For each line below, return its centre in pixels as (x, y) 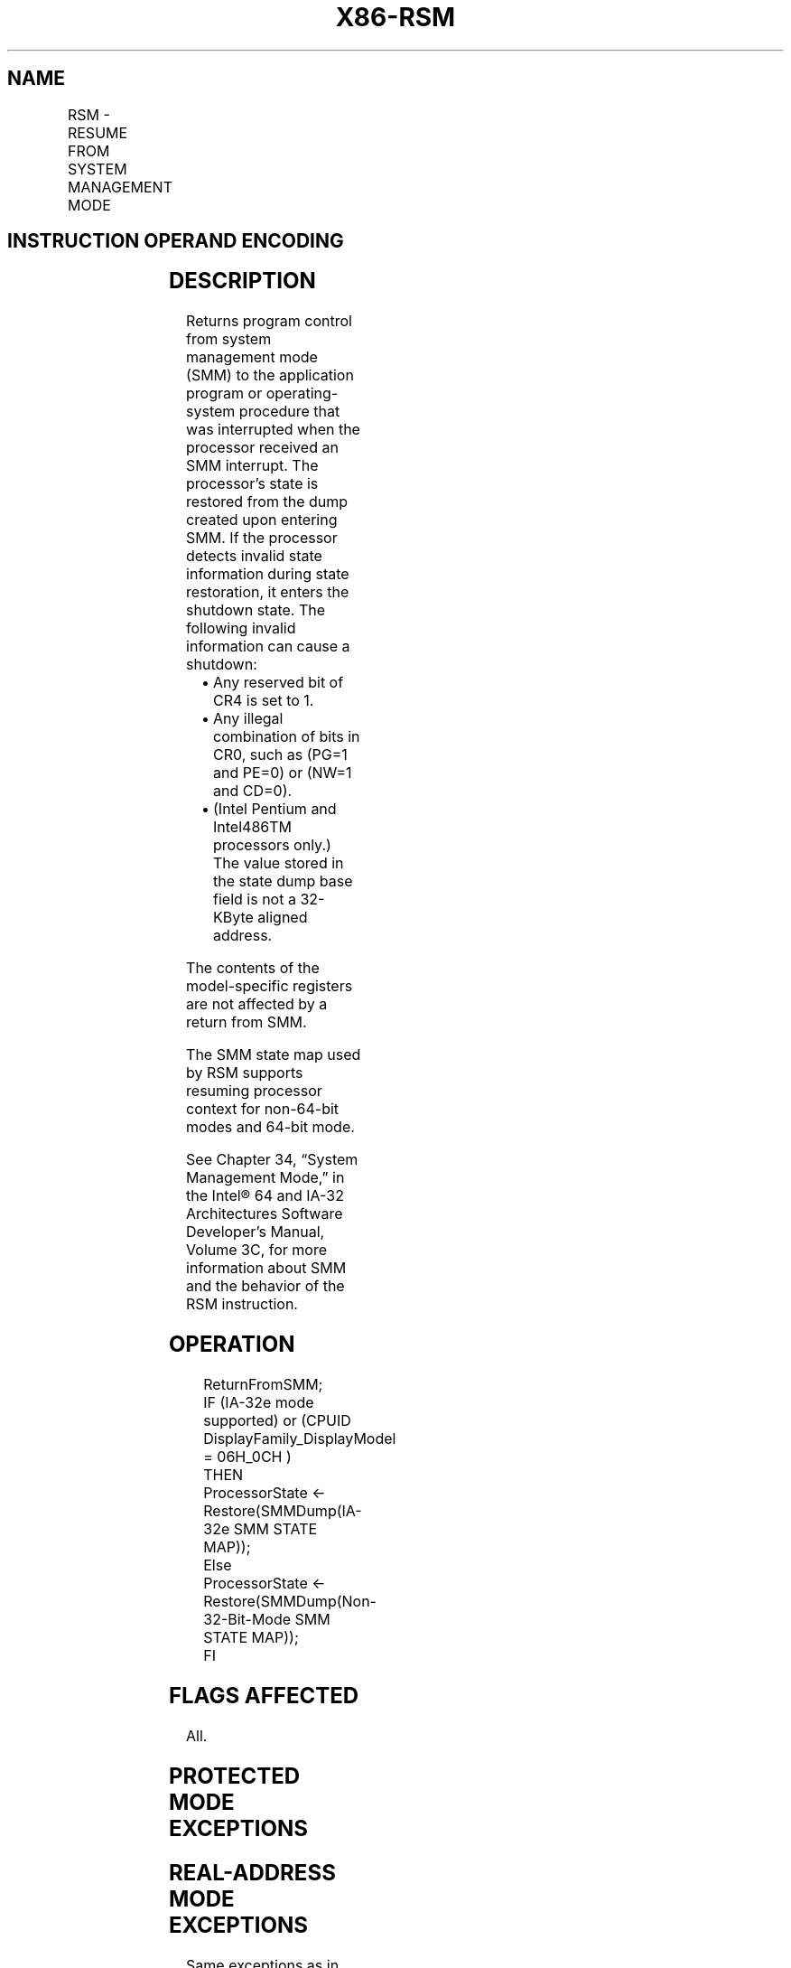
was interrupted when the (273, 430)
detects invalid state (254, 556)
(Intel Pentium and (275, 809)
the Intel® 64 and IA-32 (265, 1196)
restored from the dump (267, 502)
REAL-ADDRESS (252, 1872)
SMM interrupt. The (252, 466)
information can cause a (268, 647)
